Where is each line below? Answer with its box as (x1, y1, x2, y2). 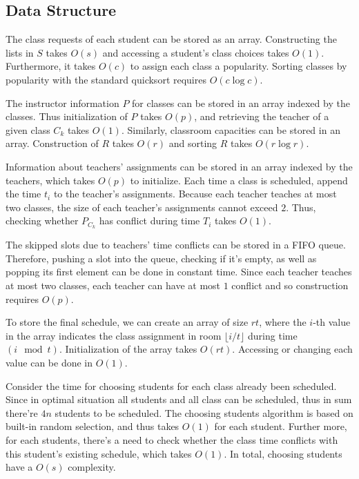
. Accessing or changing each (232, 342, 353, 356)
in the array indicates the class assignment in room (6, 328, 222, 342)
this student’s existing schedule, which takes (6, 446, 192, 460)
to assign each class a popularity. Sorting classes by (130, 59, 347, 73)
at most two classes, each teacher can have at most (6, 277, 221, 292)
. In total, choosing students (224, 446, 342, 460)
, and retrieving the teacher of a (194, 109, 329, 124)
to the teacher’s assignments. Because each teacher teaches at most (53, 186, 337, 201)
